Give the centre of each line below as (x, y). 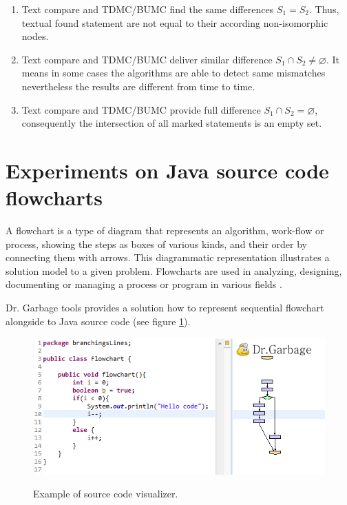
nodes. (35, 36)
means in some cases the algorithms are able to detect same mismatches (173, 73)
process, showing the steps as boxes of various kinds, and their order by (156, 244)
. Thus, (324, 9)
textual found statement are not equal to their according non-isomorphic (175, 22)
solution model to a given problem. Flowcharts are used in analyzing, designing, (174, 270)
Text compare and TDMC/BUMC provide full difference (141, 109)
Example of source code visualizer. (106, 494)
